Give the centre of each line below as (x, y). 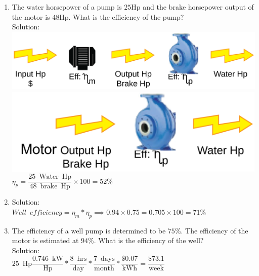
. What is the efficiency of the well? (149, 240)
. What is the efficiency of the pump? (126, 16)
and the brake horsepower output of (198, 7)
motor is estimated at (45, 240)
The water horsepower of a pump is (67, 7)
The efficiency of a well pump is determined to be (89, 230)
